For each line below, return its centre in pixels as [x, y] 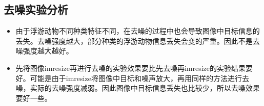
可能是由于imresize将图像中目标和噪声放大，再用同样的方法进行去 [139, 78]
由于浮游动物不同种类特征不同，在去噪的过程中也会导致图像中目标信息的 [138, 31]
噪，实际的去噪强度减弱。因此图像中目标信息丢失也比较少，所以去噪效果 [138, 88]
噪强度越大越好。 [44, 51]
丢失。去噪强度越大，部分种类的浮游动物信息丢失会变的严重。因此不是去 [138, 41]
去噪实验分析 [36, 9]
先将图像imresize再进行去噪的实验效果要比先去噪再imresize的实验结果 [130, 68]
